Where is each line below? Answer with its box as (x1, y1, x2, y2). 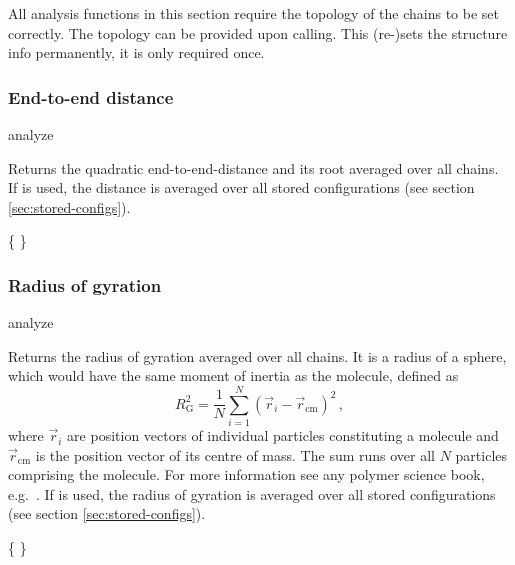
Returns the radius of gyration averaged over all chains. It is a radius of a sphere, (8, 345, 507, 366)
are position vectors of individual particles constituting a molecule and (67, 425, 499, 446)
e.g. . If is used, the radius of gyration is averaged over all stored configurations (8, 483, 496, 504)
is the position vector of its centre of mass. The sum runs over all (35, 444, 436, 465)
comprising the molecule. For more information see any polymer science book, (8, 464, 485, 485)
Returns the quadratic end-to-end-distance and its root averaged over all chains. (8, 157, 499, 178)
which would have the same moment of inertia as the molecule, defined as (8, 365, 459, 386)
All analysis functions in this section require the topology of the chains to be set (8, 3, 500, 23)
